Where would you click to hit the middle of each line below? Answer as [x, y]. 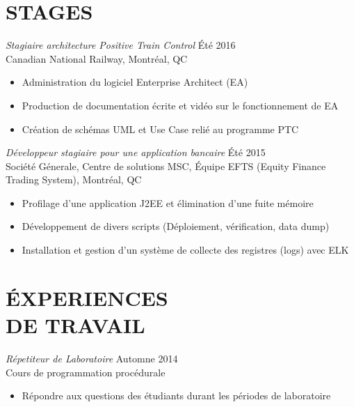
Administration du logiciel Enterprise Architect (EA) [135, 82]
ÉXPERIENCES [87, 297]
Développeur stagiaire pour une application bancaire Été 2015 [136, 152]
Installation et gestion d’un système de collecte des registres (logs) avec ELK [185, 250]
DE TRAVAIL [75, 325]
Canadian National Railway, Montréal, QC [97, 58]
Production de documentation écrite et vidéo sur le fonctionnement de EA [180, 105]
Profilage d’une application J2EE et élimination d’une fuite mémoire [168, 202]
